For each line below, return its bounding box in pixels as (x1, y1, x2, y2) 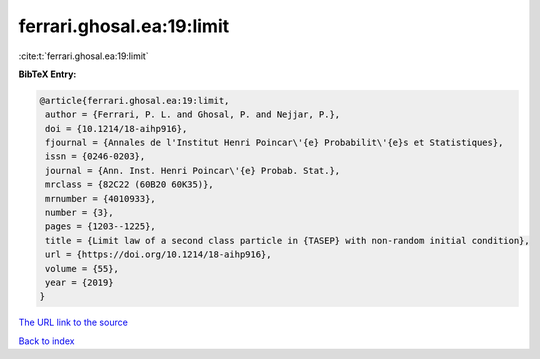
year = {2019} (45, 277, 114, 288)
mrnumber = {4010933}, (45, 193, 157, 204)
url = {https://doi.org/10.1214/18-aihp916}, (45, 249, 272, 260)
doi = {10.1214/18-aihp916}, (45, 123, 188, 134)
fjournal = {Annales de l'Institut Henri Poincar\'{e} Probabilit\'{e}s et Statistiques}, (45, 137, 504, 149)
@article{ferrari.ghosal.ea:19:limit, (39, 95, 230, 106)
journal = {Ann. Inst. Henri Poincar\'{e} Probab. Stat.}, (45, 165, 341, 176)
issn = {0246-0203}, (45, 151, 146, 162)
